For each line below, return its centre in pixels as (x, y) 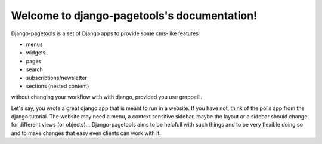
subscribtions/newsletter (57, 78)
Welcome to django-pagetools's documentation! (134, 16)
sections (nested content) (58, 86)
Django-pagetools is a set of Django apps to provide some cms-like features (105, 33)
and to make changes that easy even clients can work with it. (86, 133)
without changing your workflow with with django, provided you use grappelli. (107, 97)
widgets (36, 53)
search (34, 69)
